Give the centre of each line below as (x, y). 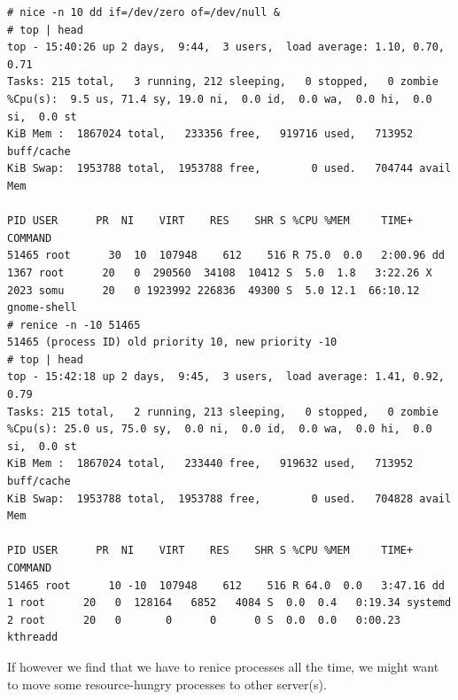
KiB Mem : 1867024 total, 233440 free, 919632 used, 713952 (210, 464)
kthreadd (33, 638)
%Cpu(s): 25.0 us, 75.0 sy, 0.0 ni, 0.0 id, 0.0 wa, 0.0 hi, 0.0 (220, 429)
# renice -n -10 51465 (74, 325)
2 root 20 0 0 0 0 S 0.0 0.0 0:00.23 (204, 620)
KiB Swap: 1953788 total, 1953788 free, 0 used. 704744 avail (229, 169)
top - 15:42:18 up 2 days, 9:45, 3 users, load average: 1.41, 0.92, (226, 377)
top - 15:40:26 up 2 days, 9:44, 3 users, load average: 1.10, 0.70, (226, 47)
